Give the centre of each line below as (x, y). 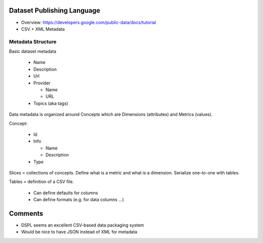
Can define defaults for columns (66, 193)
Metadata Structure (33, 41)
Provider (42, 83)
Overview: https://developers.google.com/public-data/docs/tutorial (89, 22)
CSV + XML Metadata (43, 29)
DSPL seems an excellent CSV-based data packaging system (83, 225)
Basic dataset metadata (33, 52)
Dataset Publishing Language (55, 10)
